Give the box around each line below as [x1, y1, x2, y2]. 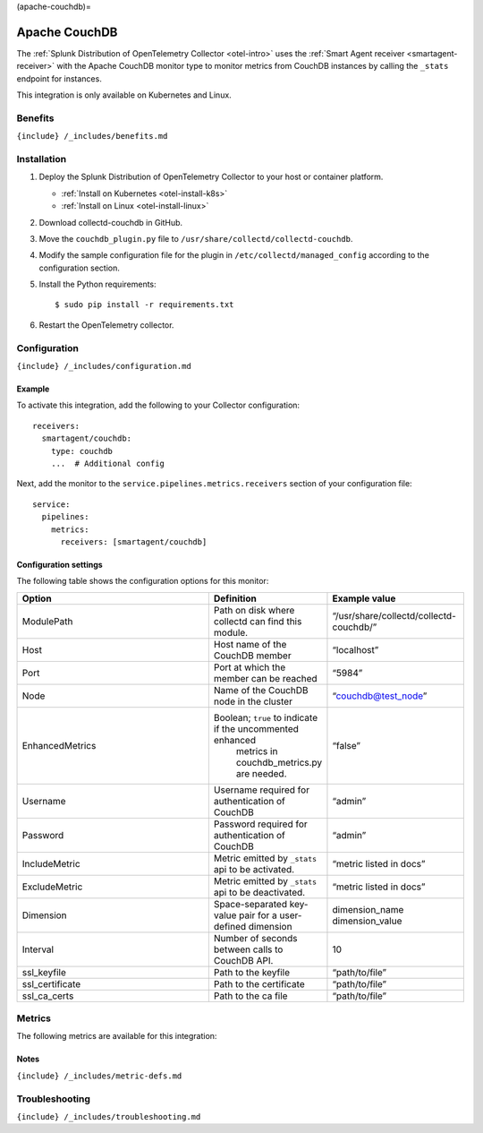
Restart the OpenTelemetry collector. [38, 319, 174, 330]
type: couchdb [50, 446, 114, 456]
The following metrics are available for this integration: [16, 1031, 217, 1042]
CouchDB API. [213, 954, 274, 966]
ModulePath [21, 614, 73, 627]
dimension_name [332, 903, 404, 915]
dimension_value [332, 914, 402, 927]
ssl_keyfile [21, 966, 66, 978]
